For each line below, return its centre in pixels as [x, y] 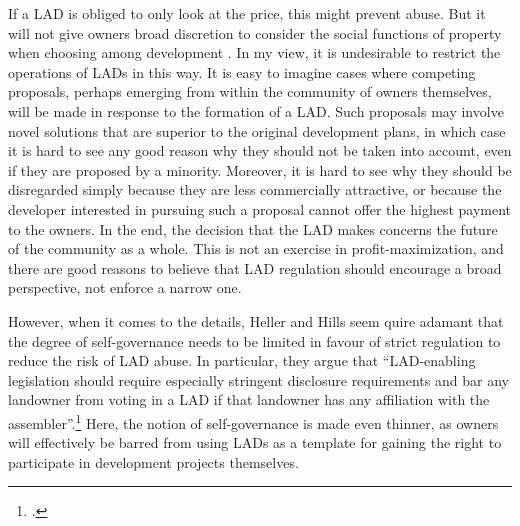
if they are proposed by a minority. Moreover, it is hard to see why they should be [260, 169]
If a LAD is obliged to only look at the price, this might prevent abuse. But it [247, 13]
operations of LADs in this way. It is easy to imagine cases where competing [242, 71]
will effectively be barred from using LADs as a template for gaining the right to [255, 442]
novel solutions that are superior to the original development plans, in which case [257, 130]
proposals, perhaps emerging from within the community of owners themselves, [250, 91]
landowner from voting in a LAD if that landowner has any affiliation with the [249, 399]
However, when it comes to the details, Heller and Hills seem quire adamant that [256, 320]
